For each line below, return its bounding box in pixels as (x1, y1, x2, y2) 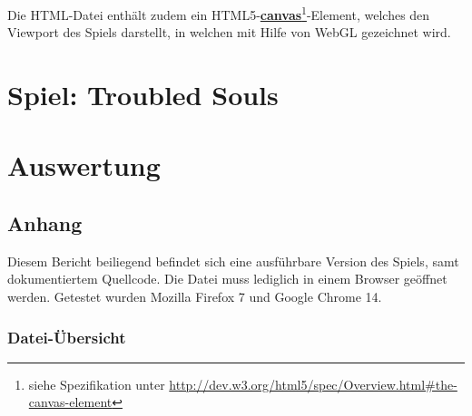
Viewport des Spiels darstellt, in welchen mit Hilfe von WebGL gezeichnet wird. (7, 23, 451, 42)
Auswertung (7, 147, 161, 184)
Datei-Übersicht (7, 325, 126, 348)
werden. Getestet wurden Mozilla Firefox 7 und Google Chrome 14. (7, 286, 382, 305)
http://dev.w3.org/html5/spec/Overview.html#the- (169, 374, 457, 393)
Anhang (7, 208, 83, 237)
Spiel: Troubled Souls (7, 76, 279, 113)
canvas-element (28, 392, 113, 411)
